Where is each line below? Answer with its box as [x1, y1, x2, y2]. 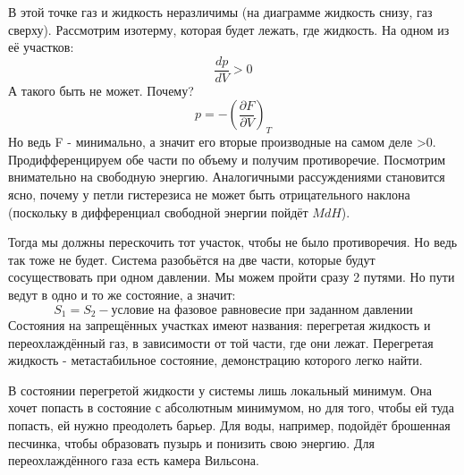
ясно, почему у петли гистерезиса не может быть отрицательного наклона [8, 185, 410, 204]
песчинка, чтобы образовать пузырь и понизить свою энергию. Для [8, 433, 375, 452]
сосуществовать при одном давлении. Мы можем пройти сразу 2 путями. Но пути [8, 267, 455, 286]
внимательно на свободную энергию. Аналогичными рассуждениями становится [8, 167, 445, 186]
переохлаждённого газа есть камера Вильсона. [8, 451, 259, 470]
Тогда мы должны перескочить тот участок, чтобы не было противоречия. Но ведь [8, 233, 458, 251]
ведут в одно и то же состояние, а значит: [8, 284, 236, 303]
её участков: [8, 38, 74, 56]
